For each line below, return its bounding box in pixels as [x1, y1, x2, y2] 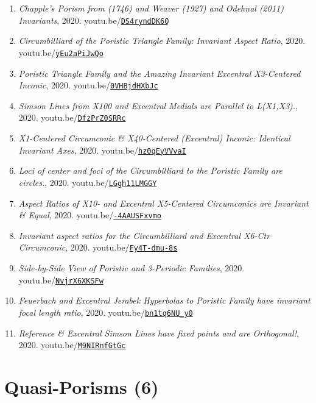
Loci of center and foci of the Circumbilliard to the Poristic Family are [18, 164, 283, 177]
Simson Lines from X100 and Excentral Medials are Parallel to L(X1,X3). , [18, 99, 298, 112]
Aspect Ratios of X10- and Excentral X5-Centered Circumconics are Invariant [18, 196, 309, 209]
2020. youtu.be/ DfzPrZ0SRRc [18, 111, 126, 124]
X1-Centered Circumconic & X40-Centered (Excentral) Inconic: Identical [18, 132, 290, 144]
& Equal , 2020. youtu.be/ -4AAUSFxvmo [18, 209, 161, 221]
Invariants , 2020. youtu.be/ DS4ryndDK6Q [18, 13, 169, 26]
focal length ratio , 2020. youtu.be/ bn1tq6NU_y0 [18, 305, 193, 318]
